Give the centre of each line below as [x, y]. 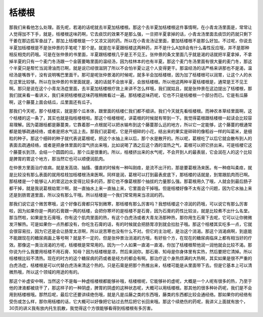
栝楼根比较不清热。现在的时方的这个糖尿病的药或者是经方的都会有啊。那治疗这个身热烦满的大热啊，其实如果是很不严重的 [131, 259]
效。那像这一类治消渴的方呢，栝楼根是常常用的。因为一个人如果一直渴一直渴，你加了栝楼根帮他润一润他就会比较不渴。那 [131, 245]
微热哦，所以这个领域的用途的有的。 [45, 272]
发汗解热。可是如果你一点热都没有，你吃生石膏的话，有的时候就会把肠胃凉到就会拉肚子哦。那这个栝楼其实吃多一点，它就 [131, 224]
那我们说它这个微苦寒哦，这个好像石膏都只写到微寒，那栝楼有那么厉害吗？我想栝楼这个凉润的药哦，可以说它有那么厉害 [128, 204]
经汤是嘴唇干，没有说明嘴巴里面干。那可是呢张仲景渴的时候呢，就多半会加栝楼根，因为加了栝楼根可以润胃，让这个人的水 [131, 75]
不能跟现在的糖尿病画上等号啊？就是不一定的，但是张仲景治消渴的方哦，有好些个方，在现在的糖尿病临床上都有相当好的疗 [131, 238]
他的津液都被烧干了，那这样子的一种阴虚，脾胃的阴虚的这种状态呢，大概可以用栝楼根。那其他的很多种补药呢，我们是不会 [131, 288]
